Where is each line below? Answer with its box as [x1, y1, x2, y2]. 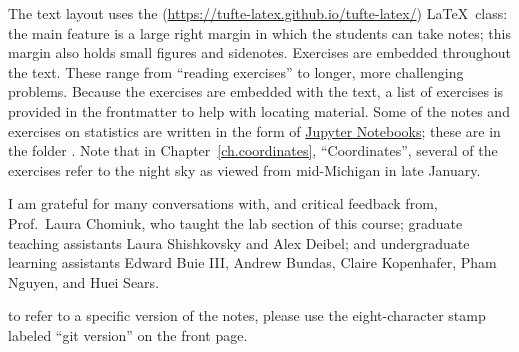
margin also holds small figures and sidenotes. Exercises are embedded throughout [8, 42, 512, 63]
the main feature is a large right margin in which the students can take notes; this [8, 22, 511, 43]
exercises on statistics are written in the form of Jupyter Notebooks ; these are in [8, 120, 501, 141]
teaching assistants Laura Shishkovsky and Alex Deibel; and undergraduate [8, 232, 470, 253]
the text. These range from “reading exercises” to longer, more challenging [8, 61, 464, 82]
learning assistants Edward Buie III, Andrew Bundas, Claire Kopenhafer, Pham [8, 252, 497, 273]
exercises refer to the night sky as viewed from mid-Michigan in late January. [8, 159, 481, 180]
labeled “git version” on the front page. [8, 324, 248, 345]
